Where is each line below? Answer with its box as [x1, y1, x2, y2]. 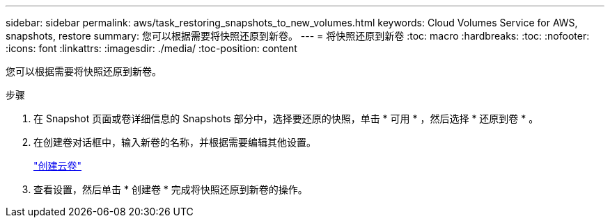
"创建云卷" [33, 160, 82, 172]
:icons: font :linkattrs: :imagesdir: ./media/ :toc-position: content [6, 42, 297, 54]
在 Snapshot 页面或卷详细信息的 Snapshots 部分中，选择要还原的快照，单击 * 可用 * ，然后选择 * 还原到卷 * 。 [33, 113, 539, 124]
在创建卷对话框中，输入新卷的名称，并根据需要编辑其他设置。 [33, 136, 316, 148]
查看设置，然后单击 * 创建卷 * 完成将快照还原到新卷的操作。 [33, 183, 308, 195]
